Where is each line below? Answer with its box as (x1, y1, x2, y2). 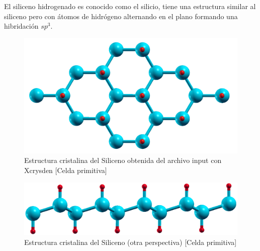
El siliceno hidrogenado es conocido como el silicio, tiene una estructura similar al (4, 1, 256, 11)
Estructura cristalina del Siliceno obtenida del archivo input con (24, 155, 222, 165)
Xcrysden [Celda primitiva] (24, 164, 107, 175)
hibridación (4, 21, 39, 31)
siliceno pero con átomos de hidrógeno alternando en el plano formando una (4, 11, 238, 21)
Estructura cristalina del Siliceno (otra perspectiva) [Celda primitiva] (24, 236, 237, 247)
